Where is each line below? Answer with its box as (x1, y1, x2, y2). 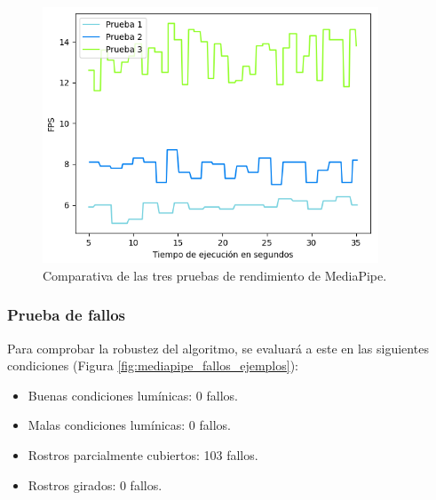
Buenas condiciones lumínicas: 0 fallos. (28, 385, 238, 404)
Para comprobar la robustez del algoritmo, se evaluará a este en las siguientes (7, 338, 429, 357)
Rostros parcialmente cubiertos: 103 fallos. (28, 445, 258, 464)
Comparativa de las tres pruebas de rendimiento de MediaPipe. (43, 266, 387, 284)
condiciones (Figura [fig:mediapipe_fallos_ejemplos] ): (7, 356, 298, 375)
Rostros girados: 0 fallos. (28, 475, 163, 494)
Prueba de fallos (7, 304, 126, 326)
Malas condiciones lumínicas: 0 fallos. (28, 416, 231, 434)
